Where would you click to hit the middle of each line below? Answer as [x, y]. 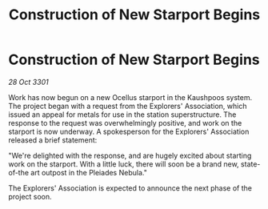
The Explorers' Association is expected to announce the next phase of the [130, 188]
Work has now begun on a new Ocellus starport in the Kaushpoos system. [130, 97]
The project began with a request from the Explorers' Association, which [128, 106]
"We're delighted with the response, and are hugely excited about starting [130, 155]
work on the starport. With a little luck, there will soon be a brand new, [124, 164]
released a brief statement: [53, 140]
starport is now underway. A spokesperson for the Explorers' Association [129, 131]
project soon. [30, 196]
